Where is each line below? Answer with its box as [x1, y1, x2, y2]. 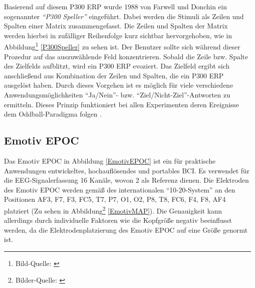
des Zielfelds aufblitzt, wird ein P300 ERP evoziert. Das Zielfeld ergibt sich [4, 61, 229, 71]
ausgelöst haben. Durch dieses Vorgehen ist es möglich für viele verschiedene [4, 80, 233, 90]
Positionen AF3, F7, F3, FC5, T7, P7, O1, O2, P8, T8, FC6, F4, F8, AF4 [4, 194, 226, 204]
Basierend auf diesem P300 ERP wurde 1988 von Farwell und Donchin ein [4, 1, 227, 11]
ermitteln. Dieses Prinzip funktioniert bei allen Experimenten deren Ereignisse [4, 99, 239, 109]
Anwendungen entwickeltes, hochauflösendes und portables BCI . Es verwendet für [4, 165, 250, 175]
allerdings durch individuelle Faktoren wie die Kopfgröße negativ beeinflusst [4, 215, 232, 225]
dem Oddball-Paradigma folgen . [4, 109, 102, 119]
